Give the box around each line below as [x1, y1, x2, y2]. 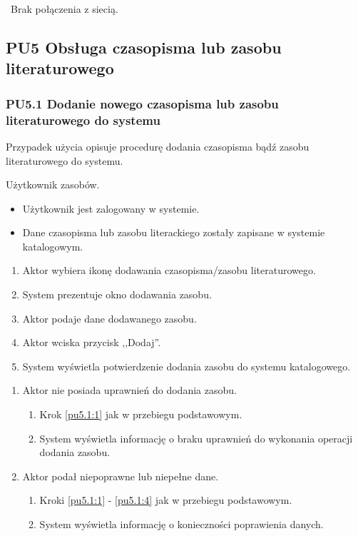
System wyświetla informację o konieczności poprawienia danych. [39, 517, 324, 531]
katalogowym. [22, 238, 83, 253]
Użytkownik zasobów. [6, 177, 100, 192]
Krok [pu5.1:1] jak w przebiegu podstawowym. [39, 407, 242, 422]
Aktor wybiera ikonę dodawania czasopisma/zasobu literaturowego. [22, 263, 316, 278]
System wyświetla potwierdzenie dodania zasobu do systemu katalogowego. [22, 358, 351, 373]
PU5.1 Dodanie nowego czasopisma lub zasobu [6, 94, 279, 112]
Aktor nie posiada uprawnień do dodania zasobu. [22, 383, 237, 398]
